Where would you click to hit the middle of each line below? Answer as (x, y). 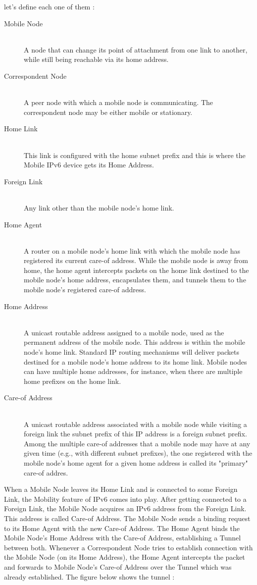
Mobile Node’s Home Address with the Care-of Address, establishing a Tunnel (123, 538)
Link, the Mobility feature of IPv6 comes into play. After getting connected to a (125, 499)
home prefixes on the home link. (73, 381)
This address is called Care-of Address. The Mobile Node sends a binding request (127, 518)
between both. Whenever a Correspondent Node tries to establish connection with (128, 547)
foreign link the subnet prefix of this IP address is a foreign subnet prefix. (135, 434)
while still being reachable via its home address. (96, 59)
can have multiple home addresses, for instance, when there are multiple (133, 371)
